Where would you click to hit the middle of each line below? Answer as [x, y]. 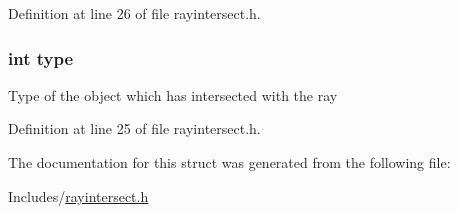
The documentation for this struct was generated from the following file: [229, 162]
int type [41, 57]
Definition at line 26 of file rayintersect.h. [134, 13]
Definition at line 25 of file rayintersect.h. [134, 128]
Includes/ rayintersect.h [78, 195]
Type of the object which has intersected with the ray [173, 94]
